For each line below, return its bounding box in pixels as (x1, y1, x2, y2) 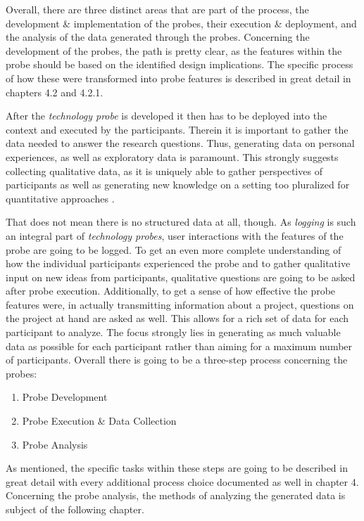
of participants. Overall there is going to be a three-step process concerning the (6, 352, 348, 367)
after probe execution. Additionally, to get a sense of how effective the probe (6, 283, 336, 298)
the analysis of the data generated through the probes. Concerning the (6, 30, 310, 44)
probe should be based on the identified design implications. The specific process (6, 57, 353, 72)
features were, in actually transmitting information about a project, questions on (6, 297, 354, 311)
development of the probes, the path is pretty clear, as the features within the (6, 43, 342, 58)
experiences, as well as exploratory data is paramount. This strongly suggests (6, 149, 339, 164)
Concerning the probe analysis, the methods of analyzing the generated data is (6, 488, 346, 503)
